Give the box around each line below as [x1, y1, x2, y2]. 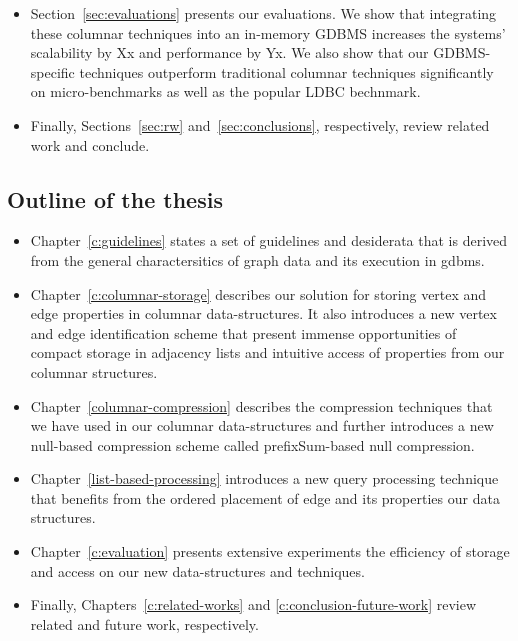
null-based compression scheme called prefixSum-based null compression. [30, 434, 475, 455]
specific [30, 61, 75, 82]
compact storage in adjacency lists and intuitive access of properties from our [30, 342, 505, 363]
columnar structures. [30, 361, 158, 382]
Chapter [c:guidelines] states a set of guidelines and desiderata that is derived [30, 230, 508, 251]
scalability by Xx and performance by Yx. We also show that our [30, 42, 429, 63]
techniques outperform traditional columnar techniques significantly [79, 61, 494, 82]
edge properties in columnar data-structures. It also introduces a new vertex [30, 303, 497, 324]
